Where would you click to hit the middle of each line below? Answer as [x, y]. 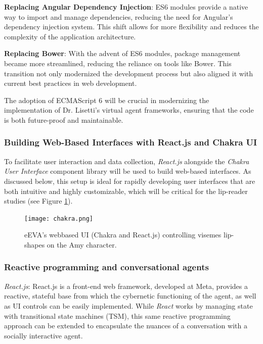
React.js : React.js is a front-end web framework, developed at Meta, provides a [126, 286]
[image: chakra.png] [59, 218]
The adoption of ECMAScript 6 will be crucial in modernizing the [107, 100]
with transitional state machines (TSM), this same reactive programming [117, 315]
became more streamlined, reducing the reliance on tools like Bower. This [118, 63]
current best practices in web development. [71, 83]
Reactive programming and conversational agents [106, 267]
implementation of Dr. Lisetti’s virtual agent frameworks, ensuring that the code [129, 110]
